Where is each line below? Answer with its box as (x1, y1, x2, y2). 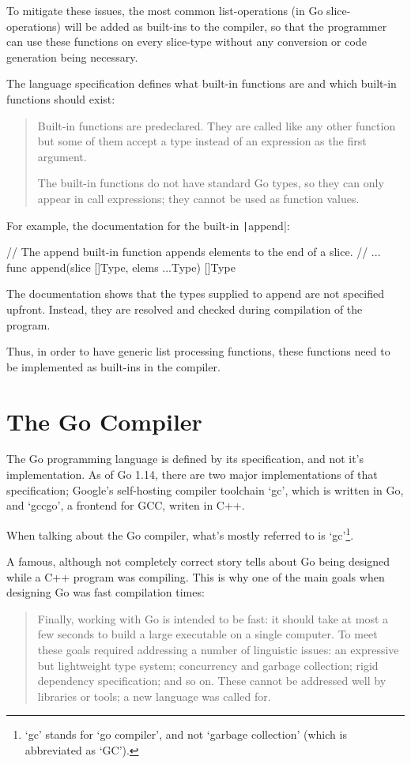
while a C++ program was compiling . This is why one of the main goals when (6, 568, 385, 585)
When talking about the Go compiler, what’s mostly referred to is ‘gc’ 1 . (6, 524, 354, 543)
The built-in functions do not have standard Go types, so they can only (37, 175, 384, 191)
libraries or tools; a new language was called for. (37, 687, 271, 704)
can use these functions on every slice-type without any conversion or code (6, 33, 367, 50)
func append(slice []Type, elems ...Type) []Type (6, 258, 236, 275)
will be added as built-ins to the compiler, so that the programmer (64, 17, 387, 34)
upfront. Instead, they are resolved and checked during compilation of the (6, 300, 363, 317)
